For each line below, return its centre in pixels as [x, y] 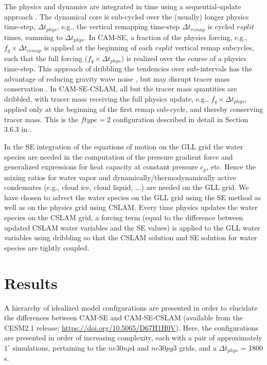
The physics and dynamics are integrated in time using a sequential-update [123, 6]
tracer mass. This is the [41, 119]
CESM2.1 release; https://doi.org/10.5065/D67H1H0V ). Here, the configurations [131, 327]
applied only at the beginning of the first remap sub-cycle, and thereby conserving [134, 109]
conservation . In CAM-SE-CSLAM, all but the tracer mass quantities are [121, 89]
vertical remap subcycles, [215, 47]
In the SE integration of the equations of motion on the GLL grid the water [124, 147]
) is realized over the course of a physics [184, 58]
